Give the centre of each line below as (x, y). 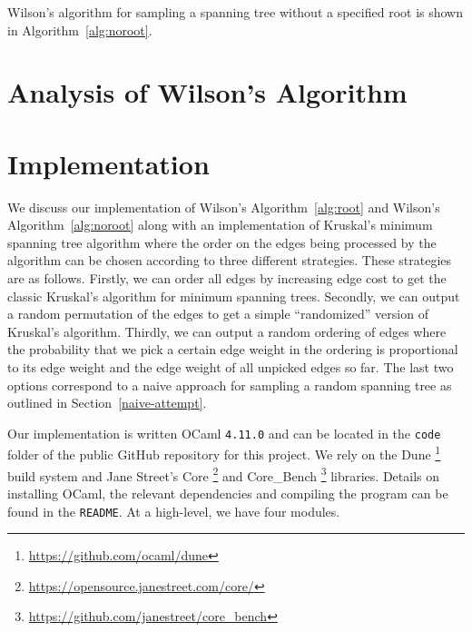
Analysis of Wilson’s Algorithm (207, 92)
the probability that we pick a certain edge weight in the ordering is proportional (233, 349)
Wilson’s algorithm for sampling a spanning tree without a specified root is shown (235, 12)
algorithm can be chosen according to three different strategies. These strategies (230, 260)
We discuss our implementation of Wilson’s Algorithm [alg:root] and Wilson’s (224, 207)
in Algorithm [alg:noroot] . (80, 30)
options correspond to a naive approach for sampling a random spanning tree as (230, 385)
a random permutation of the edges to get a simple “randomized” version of (218, 314)
